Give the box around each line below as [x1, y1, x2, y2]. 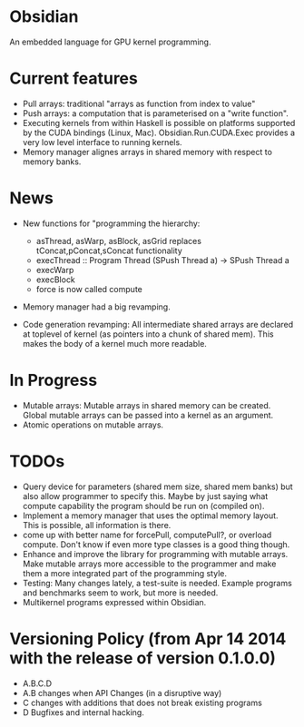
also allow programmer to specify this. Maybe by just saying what [22, 490, 269, 501]
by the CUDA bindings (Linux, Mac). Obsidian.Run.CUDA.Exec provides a [22, 127, 295, 138]
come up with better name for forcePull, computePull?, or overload [22, 529, 272, 540]
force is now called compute [35, 283, 142, 294]
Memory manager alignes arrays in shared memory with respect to [22, 146, 272, 157]
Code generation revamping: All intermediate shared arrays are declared [22, 319, 294, 329]
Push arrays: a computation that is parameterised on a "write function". [22, 107, 289, 119]
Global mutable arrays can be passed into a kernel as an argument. [22, 409, 274, 420]
